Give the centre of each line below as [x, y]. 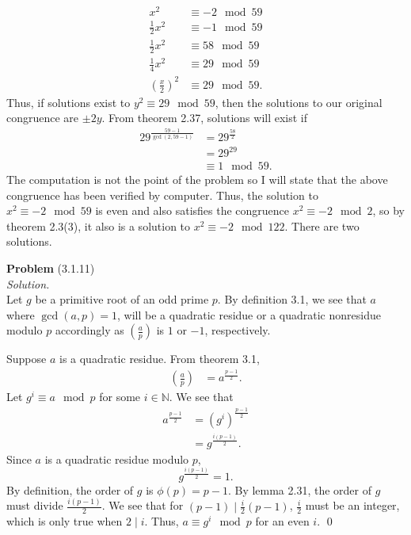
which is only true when [65, 521]
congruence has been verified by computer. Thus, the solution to [162, 195]
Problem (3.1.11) [51, 268]
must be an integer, [352, 505]
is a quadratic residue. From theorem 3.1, [159, 359]
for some [120, 397]
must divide [35, 505]
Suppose [27, 359]
